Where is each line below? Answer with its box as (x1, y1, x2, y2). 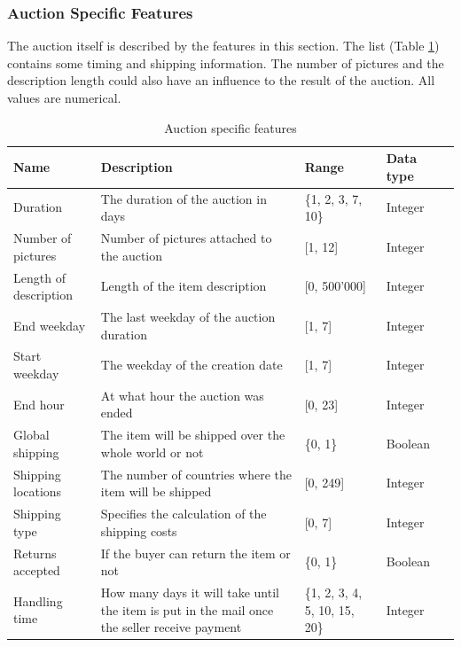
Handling (13, 591, 63, 610)
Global (13, 425, 50, 444)
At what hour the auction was (100, 386, 264, 404)
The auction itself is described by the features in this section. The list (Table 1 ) (7, 36, 440, 55)
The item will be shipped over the (100, 425, 285, 444)
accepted (13, 561, 60, 580)
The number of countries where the (100, 464, 293, 483)
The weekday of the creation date (100, 355, 283, 374)
